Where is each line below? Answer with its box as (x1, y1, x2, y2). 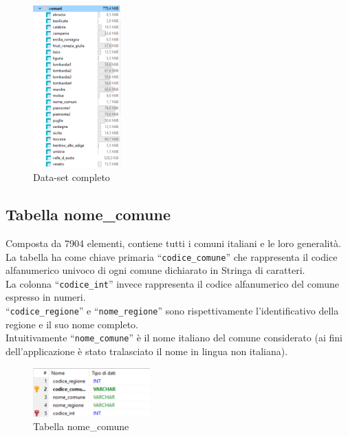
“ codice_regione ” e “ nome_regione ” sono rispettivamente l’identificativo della (6, 303, 339, 318)
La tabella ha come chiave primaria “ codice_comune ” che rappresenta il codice (6, 249, 338, 264)
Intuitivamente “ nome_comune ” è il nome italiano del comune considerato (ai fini (6, 330, 342, 345)
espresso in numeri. (6, 290, 86, 304)
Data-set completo (33, 170, 110, 184)
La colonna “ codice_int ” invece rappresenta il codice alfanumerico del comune (6, 276, 339, 290)
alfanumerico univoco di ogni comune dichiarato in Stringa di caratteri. (6, 263, 305, 277)
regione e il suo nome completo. (6, 317, 138, 331)
